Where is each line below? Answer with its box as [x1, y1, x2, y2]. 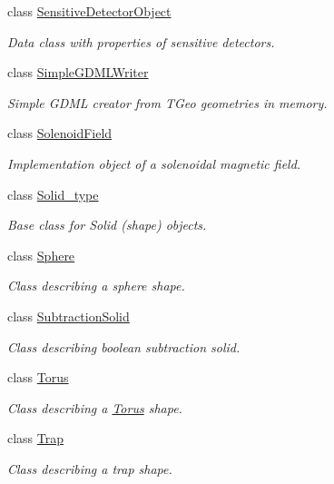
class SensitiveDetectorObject [7, 2, 172, 20]
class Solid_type [7, 184, 99, 203]
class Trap [7, 429, 64, 448]
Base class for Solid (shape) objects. [7, 215, 207, 234]
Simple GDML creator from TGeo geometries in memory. [7, 93, 328, 112]
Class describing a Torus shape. [7, 398, 182, 417]
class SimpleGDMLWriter [7, 63, 149, 82]
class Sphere [7, 245, 75, 264]
